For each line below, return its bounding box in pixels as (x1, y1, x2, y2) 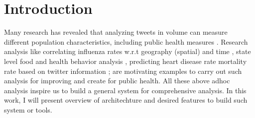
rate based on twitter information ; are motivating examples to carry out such (4, 65, 242, 76)
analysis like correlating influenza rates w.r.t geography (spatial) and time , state (4, 46, 251, 57)
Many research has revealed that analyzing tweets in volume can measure (4, 27, 228, 37)
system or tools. (4, 104, 52, 115)
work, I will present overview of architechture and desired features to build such (4, 95, 248, 105)
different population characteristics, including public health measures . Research (4, 36, 248, 47)
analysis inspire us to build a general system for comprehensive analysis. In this (4, 85, 247, 95)
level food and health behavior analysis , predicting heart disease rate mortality (4, 56, 247, 66)
